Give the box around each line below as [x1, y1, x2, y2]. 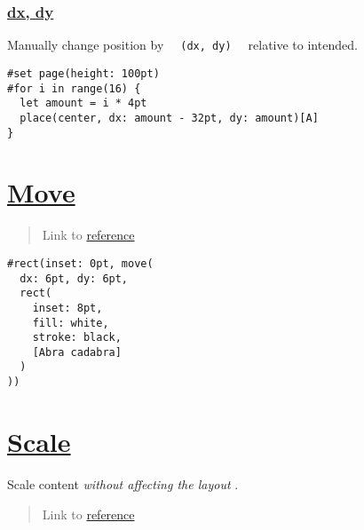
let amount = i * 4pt [20, 97, 147, 110]
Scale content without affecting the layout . [7, 474, 239, 493]
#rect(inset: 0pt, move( [7, 257, 154, 270]
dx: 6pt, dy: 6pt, [20, 272, 129, 285]
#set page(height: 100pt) [7, 67, 160, 80]
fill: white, [32, 316, 109, 329]
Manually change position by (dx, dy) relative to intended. [7, 36, 358, 54]
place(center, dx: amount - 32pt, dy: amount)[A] [20, 111, 319, 124]
